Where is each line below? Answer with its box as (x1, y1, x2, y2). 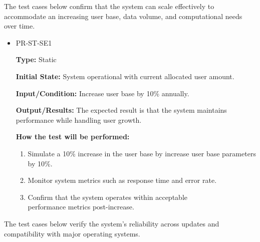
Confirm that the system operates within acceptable (28, 191, 187, 202)
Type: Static (16, 54, 57, 65)
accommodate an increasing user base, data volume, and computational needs (4, 11, 242, 21)
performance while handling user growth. (16, 114, 142, 125)
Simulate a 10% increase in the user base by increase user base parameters (28, 148, 256, 158)
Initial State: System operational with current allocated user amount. (16, 71, 234, 81)
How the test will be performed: (16, 131, 130, 142)
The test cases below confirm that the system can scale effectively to (4, 1, 214, 11)
